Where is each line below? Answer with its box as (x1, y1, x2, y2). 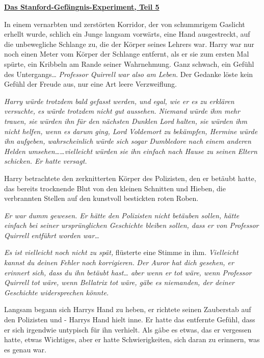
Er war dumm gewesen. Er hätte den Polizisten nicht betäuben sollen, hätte (4, 210, 240, 220)
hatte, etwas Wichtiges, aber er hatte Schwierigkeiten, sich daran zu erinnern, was (4, 334, 260, 345)
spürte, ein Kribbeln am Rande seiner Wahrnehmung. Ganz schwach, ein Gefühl (4, 58, 254, 69)
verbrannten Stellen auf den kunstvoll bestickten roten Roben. (4, 193, 199, 203)
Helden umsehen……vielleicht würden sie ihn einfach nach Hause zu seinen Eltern (4, 145, 257, 156)
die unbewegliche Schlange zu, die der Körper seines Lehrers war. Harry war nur (4, 38, 254, 49)
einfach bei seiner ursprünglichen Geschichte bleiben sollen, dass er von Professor (4, 220, 259, 231)
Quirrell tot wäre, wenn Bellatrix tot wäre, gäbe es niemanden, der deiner (4, 277, 235, 288)
